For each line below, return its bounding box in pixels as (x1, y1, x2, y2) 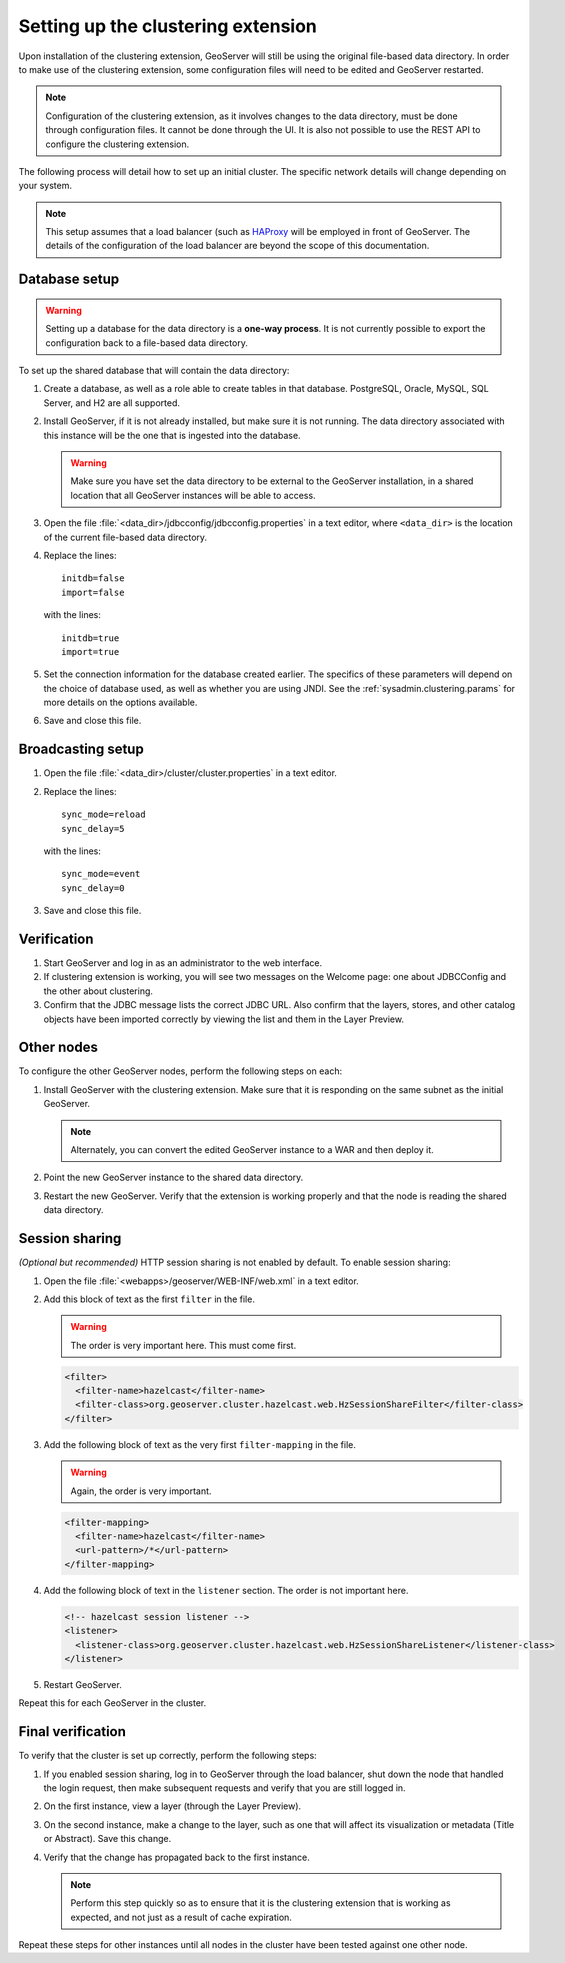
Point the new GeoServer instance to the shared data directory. (43, 1171, 304, 1184)
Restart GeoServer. (43, 1678, 122, 1690)
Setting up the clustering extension (18, 15, 317, 37)
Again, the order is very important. (70, 1485, 212, 1497)
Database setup (18, 271, 120, 288)
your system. (18, 180, 73, 192)
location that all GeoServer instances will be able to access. (70, 489, 316, 501)
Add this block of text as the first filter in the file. (43, 1293, 255, 1305)
